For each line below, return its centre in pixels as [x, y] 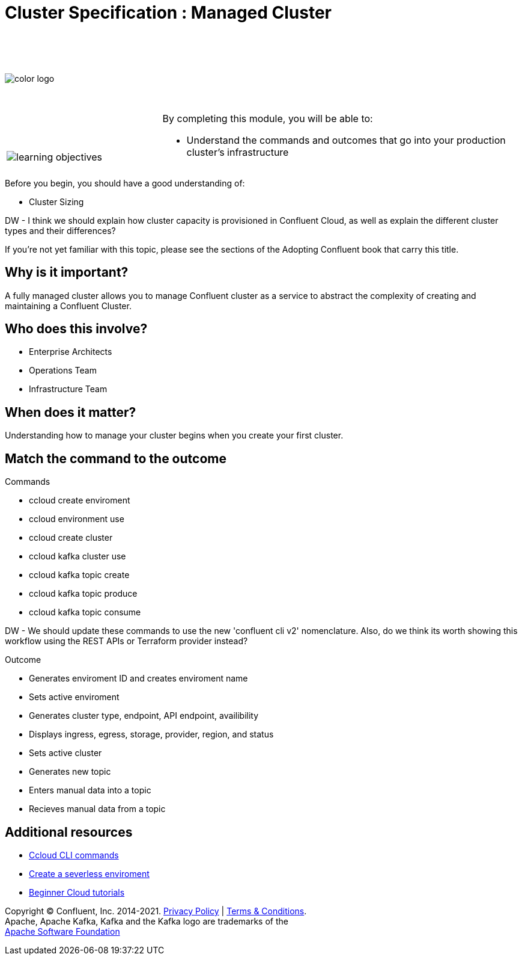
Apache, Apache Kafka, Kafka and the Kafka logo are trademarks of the [147, 921]
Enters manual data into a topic [90, 790]
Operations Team [63, 371]
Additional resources [69, 832]
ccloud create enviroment [80, 500]
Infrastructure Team [68, 389]
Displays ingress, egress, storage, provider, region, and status [151, 734]
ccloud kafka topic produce [83, 594]
